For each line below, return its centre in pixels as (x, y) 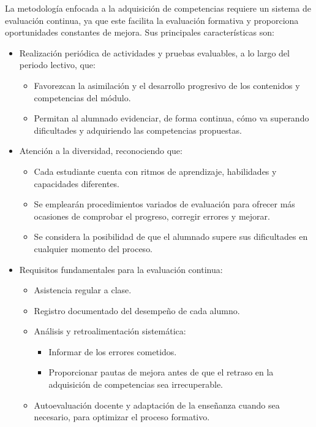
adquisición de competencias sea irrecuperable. (136, 384)
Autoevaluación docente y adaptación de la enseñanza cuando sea (157, 405)
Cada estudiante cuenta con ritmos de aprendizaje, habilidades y (155, 171)
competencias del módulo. (82, 97)
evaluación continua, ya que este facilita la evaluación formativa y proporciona (152, 20)
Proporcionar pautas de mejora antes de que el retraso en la (161, 372)
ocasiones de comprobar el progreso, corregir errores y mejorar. (152, 216)
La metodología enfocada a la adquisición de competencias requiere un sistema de (158, 8)
